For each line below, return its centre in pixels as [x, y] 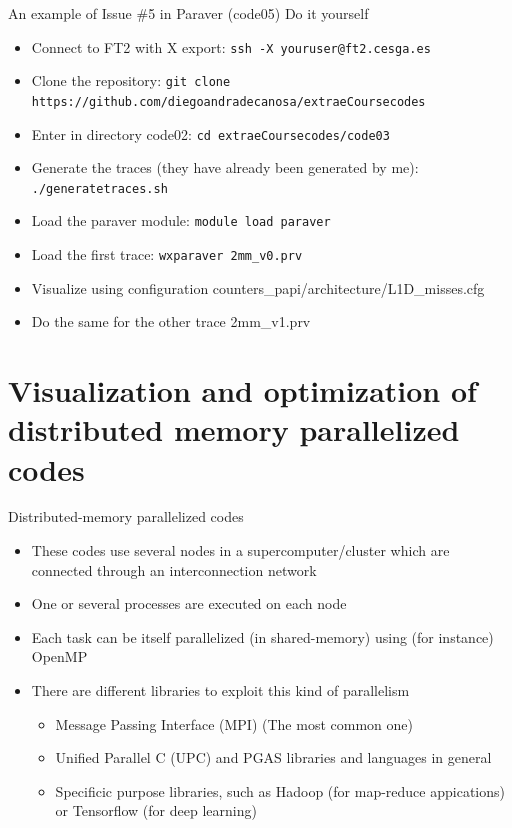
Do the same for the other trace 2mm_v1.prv [171, 321]
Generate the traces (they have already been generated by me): [225, 167]
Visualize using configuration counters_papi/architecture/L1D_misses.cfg [258, 287]
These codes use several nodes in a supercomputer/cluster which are [240, 550]
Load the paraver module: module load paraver [181, 220]
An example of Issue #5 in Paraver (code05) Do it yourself [188, 13]
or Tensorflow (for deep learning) [156, 810]
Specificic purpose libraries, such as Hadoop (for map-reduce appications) [280, 790]
